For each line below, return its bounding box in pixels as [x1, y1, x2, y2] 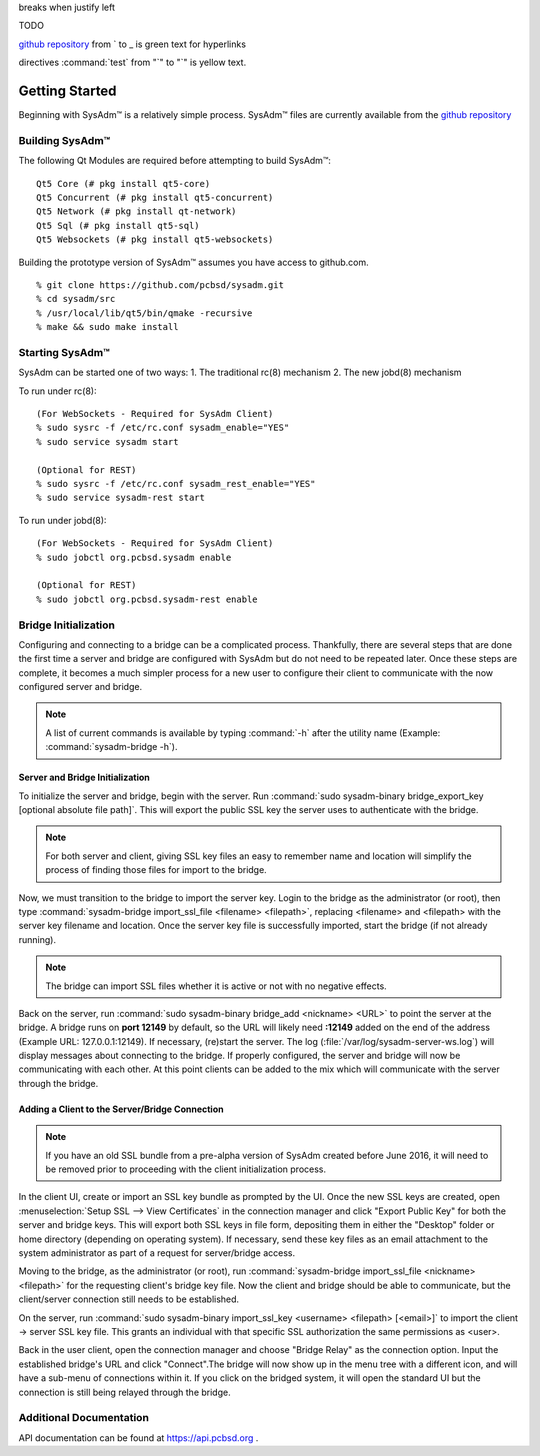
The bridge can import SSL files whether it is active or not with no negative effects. [45, 980, 387, 992]
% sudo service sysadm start [36, 436, 179, 447]
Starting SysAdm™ [18, 345, 110, 359]
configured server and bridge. [18, 681, 143, 693]
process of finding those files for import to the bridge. [45, 864, 267, 876]
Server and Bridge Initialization [18, 771, 150, 784]
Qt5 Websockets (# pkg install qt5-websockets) [36, 234, 274, 245]
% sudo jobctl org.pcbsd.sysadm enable [36, 551, 232, 563]
